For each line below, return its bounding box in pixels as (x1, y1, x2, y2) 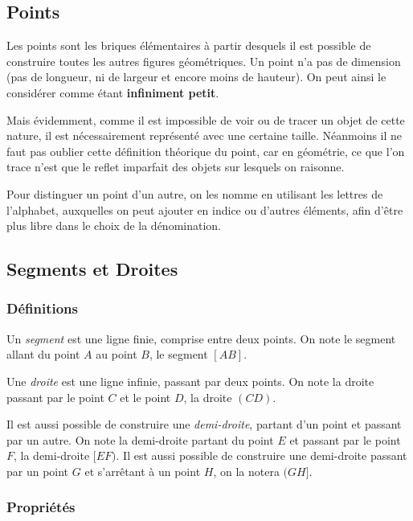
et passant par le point (289, 431, 401, 448)
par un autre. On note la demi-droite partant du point (6, 431, 274, 448)
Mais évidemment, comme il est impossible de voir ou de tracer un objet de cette (6, 111, 405, 128)
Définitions (6, 298, 78, 318)
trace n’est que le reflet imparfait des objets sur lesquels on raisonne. (6, 158, 345, 175)
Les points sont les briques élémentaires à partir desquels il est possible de (6, 37, 371, 54)
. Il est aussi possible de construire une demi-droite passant (116, 447, 407, 464)
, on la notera (213, 462, 280, 479)
